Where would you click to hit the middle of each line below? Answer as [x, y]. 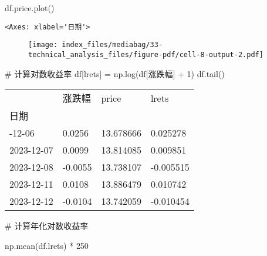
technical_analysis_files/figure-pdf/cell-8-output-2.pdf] [146, 54]
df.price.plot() [30, 8]
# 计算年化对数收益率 [47, 226]
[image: [43, 45]
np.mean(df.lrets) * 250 [47, 245]
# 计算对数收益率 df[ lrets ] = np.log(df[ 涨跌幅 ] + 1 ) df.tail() [115, 73]
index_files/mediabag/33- [112, 45]
